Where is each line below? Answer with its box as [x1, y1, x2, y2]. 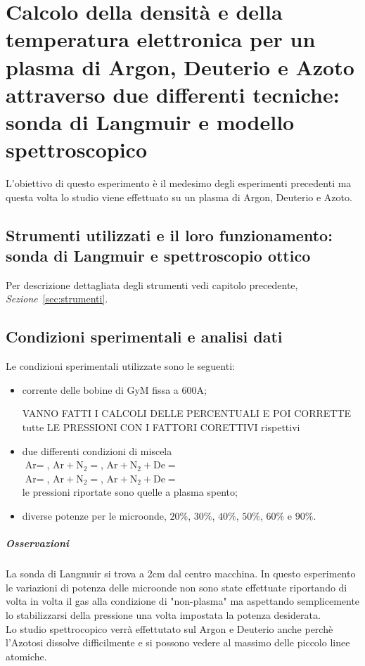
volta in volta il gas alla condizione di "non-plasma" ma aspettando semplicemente [6, 594, 360, 608]
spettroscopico [6, 135, 148, 164]
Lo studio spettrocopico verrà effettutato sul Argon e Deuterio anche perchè [6, 621, 333, 636]
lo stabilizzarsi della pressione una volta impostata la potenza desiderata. [6, 607, 321, 622]
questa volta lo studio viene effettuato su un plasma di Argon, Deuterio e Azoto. [6, 189, 352, 204]
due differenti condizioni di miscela [22, 443, 172, 458]
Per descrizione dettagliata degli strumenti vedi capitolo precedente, [6, 277, 298, 292]
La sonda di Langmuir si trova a [6, 566, 145, 581]
